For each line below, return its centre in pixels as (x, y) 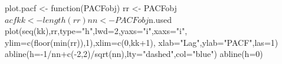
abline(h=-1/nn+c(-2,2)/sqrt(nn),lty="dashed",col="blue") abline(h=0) (134, 54)
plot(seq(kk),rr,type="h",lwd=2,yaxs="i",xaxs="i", (96, 31)
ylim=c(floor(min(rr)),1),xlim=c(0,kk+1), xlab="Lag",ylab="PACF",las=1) (142, 42)
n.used (160, 19)
